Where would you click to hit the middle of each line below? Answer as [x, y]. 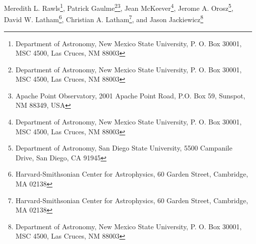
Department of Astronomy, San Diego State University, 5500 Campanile [124, 148]
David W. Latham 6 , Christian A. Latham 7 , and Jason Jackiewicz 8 [104, 18]
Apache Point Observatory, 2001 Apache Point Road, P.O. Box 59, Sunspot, [130, 95]
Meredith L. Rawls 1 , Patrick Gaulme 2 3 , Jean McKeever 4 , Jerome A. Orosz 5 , [119, 7]
